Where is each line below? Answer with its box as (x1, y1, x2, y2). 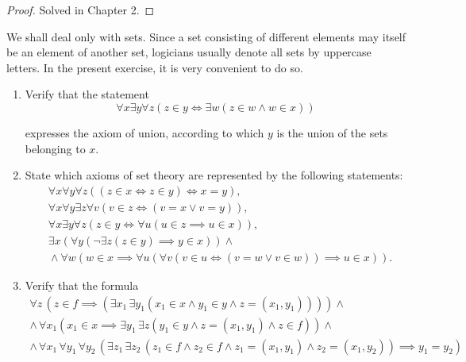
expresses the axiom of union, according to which (25, 124, 264, 141)
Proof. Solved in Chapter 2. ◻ (6, 2, 155, 17)
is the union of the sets (276, 124, 388, 141)
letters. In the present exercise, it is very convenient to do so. (6, 59, 303, 75)
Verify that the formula (25, 276, 139, 293)
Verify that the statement (25, 86, 149, 102)
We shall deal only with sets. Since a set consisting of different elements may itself (6, 28, 406, 44)
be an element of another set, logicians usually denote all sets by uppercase (6, 44, 372, 60)
